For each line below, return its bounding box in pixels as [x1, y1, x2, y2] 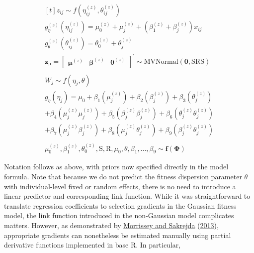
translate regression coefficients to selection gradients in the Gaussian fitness [4, 200, 237, 211]
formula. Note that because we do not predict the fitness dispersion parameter [4, 171, 242, 182]
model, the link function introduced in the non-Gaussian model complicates [4, 210, 234, 221]
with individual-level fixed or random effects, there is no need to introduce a [4, 181, 236, 191]
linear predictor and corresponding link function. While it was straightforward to [4, 191, 251, 201]
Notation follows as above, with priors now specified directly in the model [4, 161, 229, 172]
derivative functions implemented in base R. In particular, [4, 240, 181, 250]
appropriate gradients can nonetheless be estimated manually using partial [4, 230, 231, 240]
